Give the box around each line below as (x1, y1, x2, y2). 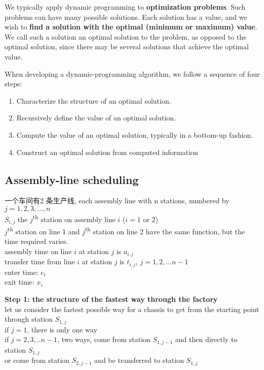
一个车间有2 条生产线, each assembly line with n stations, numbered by (5, 195, 230, 206)
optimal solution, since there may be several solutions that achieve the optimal (5, 41, 249, 52)
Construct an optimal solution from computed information (16, 146, 198, 157)
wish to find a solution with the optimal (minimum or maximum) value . (5, 21, 257, 32)
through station (5, 314, 53, 324)
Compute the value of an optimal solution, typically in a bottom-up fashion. (16, 129, 253, 140)
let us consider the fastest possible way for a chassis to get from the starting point (5, 303, 259, 314)
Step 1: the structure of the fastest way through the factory (5, 293, 218, 304)
